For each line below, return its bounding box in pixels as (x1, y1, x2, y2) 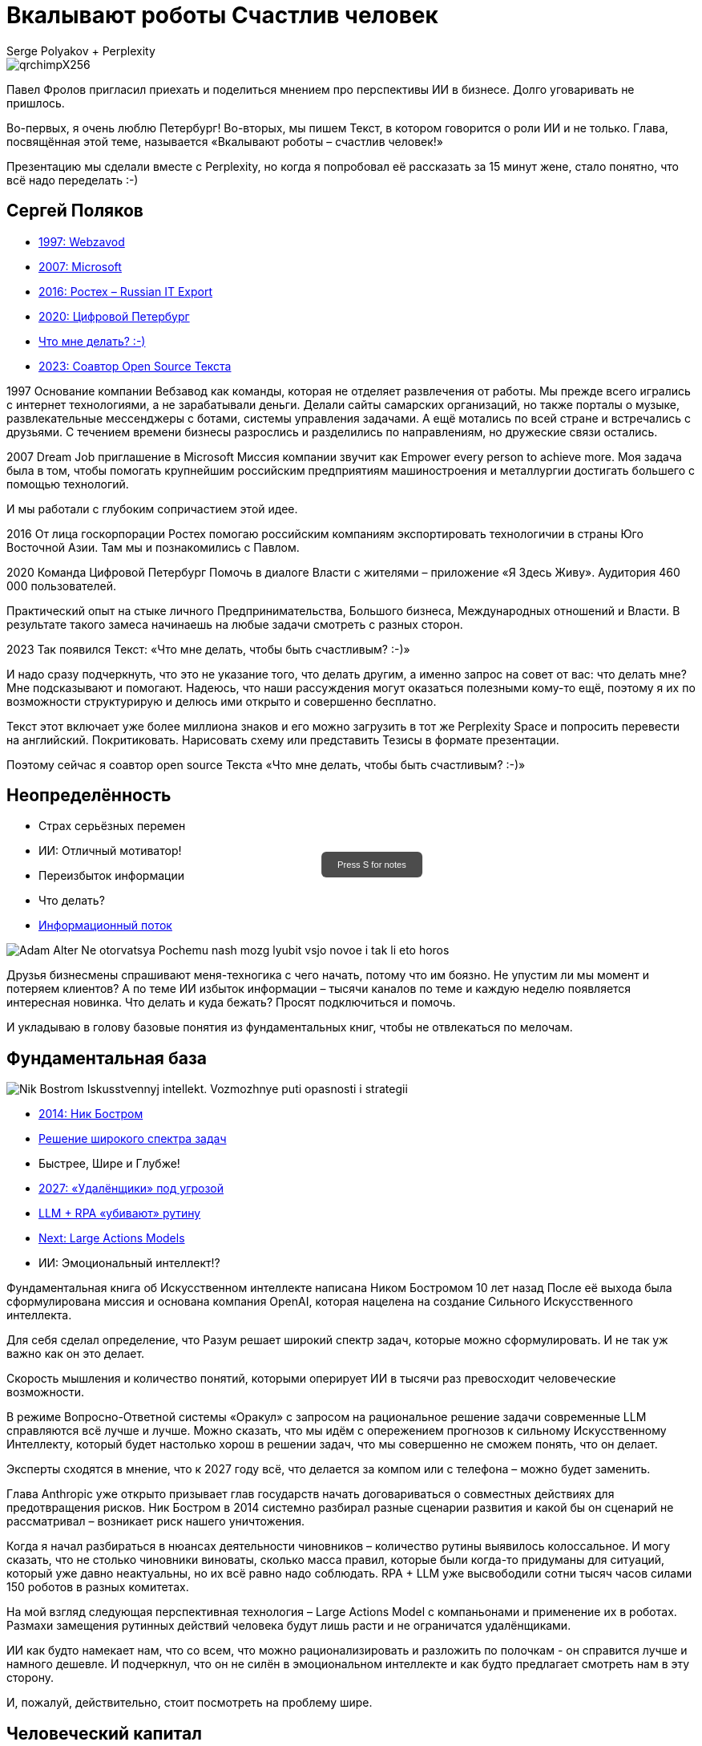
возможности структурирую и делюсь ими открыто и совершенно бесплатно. (6, 694, 437, 708)
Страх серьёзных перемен (38, 819, 186, 833)
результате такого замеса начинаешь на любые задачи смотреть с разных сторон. (6, 617, 463, 631)
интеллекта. (6, 1308, 72, 1323)
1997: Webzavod (38, 234, 125, 249)
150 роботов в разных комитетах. (6, 1580, 189, 1594)
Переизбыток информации (38, 869, 184, 883)
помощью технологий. (6, 476, 129, 491)
